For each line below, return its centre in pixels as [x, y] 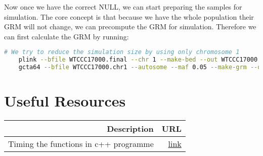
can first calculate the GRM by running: [67, 36]
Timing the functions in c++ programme [81, 144]
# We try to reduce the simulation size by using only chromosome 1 [122, 52]
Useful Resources [65, 101]
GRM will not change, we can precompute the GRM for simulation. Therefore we [130, 27]
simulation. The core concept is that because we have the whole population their [129, 16]
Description [130, 129]
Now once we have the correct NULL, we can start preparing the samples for [123, 7]
